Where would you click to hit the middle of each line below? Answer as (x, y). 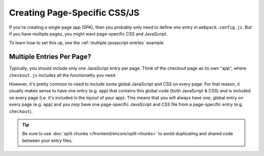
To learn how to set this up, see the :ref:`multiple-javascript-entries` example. (87, 43)
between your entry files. (47, 140)
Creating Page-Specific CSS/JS (74, 13)
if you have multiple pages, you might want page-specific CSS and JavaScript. (88, 34)
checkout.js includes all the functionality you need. (63, 75)
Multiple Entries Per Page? (50, 57)
